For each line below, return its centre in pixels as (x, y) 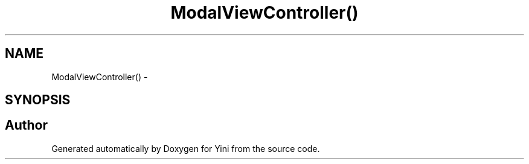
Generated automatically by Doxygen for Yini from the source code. (186, 148)
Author (26, 125)
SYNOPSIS (38, 100)
